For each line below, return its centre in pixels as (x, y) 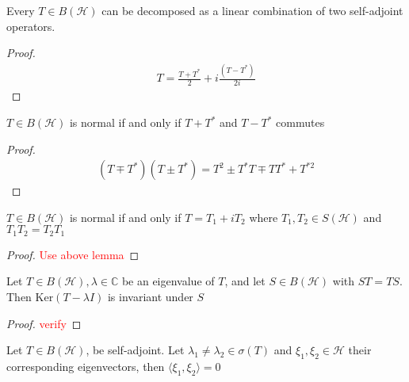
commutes (300, 122)
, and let (245, 281)
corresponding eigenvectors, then (86, 367)
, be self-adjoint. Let (135, 350)
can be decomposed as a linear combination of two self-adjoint (252, 10)
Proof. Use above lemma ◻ (73, 254)
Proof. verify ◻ (44, 323)
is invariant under (150, 297)
